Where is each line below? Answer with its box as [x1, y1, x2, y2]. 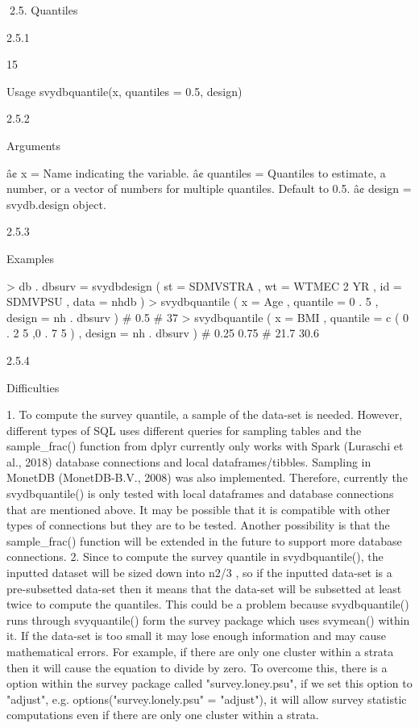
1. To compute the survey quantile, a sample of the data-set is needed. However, [6, 406, 403, 423]
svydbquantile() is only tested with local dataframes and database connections [6, 485, 394, 502]
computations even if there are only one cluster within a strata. [6, 706, 319, 723]
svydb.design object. [6, 195, 106, 212]
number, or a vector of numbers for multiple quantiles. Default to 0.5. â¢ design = [6, 180, 412, 197]
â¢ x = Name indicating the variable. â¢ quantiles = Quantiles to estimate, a [6, 164, 386, 181]
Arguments [6, 136, 61, 153]
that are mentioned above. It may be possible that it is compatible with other [6, 500, 391, 517]
